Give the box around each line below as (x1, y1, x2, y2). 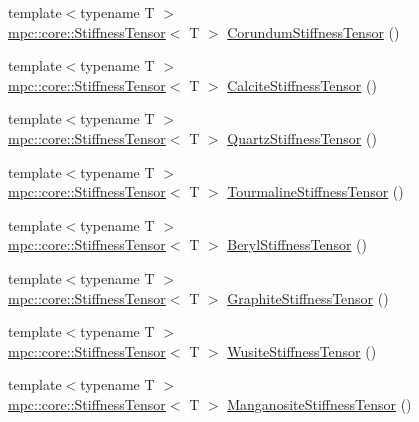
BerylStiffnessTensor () (227, 234, 367, 255)
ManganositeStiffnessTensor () (227, 393, 412, 414)
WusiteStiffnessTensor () (227, 340, 377, 361)
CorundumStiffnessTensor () (227, 21, 400, 42)
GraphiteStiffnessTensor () (227, 287, 389, 308)
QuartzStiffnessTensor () (227, 127, 377, 148)
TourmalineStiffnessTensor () (227, 181, 404, 202)
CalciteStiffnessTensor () (227, 74, 377, 95)
